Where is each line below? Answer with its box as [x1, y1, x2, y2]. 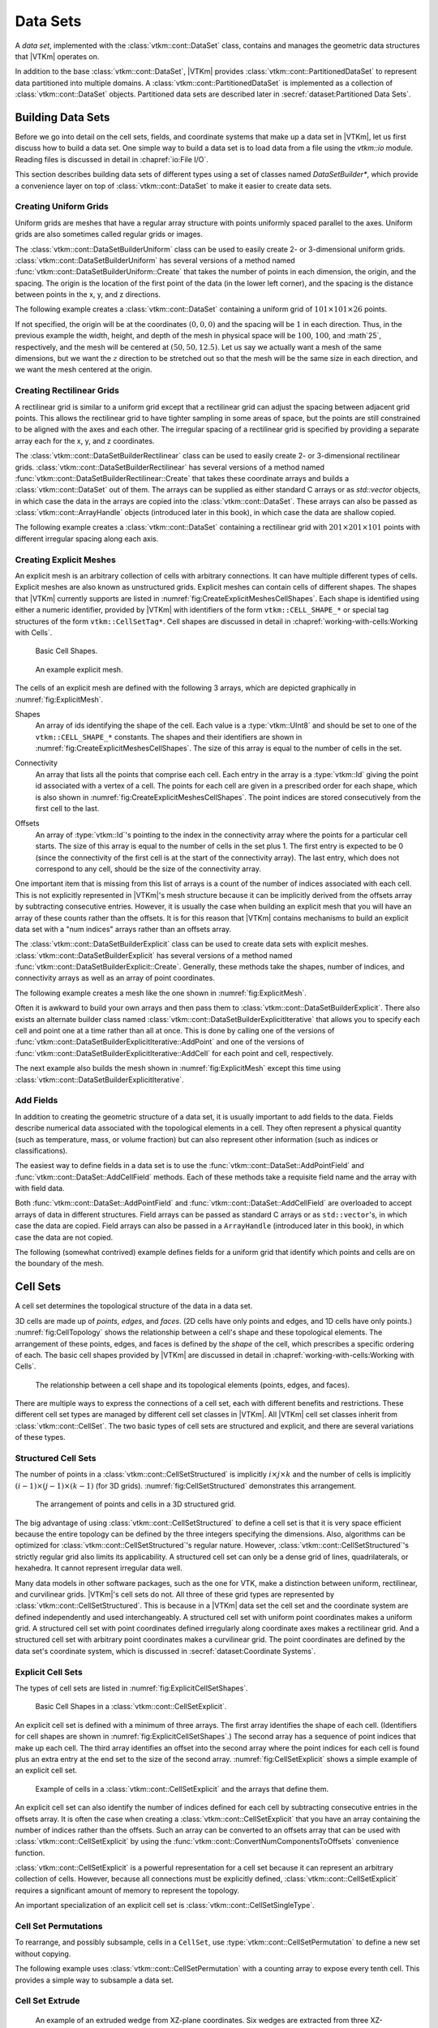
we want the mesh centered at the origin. [15, 365, 152, 375]
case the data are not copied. [15, 1232, 114, 1242]
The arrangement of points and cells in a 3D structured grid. [35, 1499, 237, 1509]
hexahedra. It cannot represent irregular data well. [15, 1563, 182, 1573]
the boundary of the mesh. [15, 1258, 105, 1269]
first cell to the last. [35, 804, 100, 814]
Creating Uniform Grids [15, 201, 109, 213]
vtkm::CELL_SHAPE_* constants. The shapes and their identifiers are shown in [35, 732, 303, 741]
